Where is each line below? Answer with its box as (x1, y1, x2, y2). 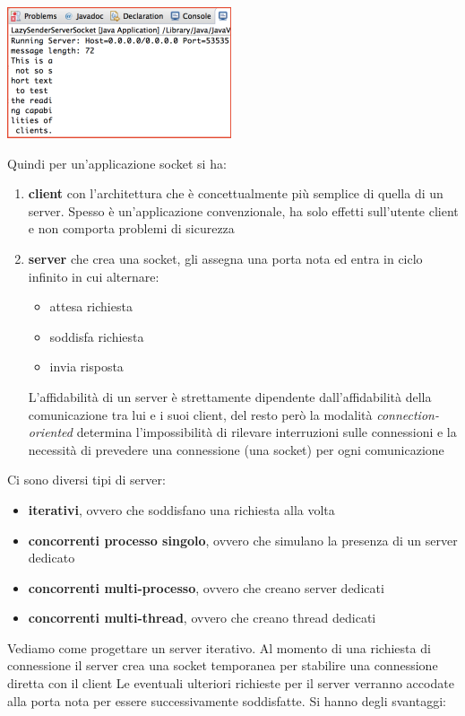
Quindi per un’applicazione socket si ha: (7, 153, 227, 172)
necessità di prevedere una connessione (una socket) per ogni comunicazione (28, 440, 444, 458)
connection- (376, 405, 439, 423)
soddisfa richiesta (49, 327, 144, 345)
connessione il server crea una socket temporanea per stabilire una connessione (7, 656, 438, 675)
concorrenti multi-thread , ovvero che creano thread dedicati (28, 608, 376, 627)
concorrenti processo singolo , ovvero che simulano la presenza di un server (28, 530, 458, 549)
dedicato (28, 548, 75, 567)
